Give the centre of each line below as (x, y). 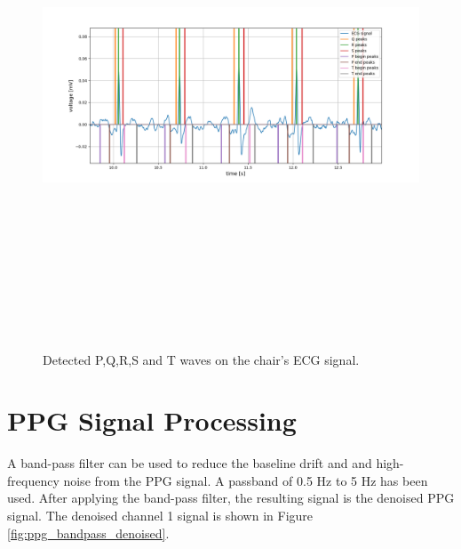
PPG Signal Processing (152, 420)
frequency (33, 480)
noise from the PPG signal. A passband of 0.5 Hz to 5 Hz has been (246, 480)
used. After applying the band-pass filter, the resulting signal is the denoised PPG (231, 498)
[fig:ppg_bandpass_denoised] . (88, 533)
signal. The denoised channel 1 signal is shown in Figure (160, 516)
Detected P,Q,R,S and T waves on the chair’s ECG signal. (201, 359)
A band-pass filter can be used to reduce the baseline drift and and (190, 463)
